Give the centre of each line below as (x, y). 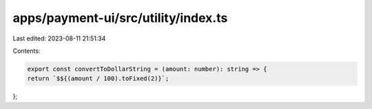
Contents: (27, 51)
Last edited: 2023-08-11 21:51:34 (59, 38)
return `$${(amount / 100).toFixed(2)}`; (98, 78)
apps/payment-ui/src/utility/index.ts (120, 18)
